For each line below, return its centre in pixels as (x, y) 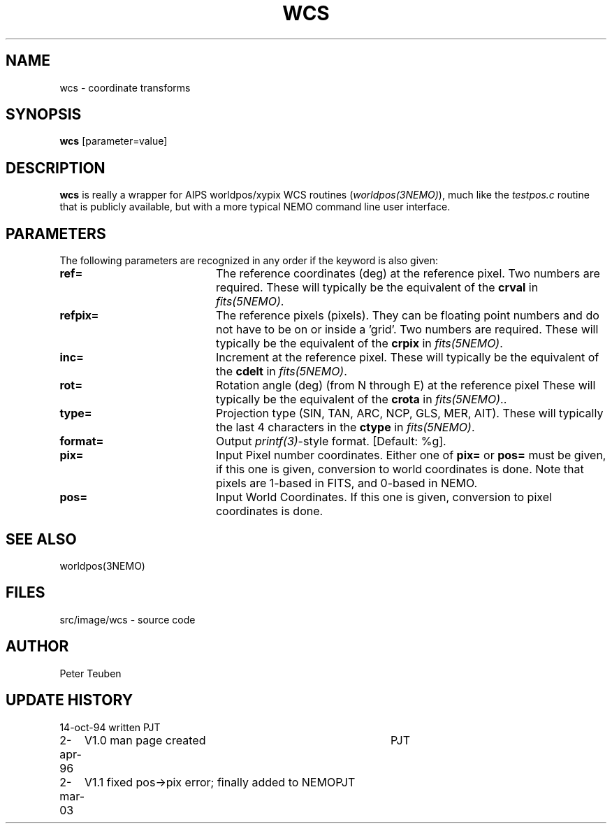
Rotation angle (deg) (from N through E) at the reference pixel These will (406, 385)
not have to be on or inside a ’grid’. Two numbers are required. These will (407, 330)
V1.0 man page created (145, 740)
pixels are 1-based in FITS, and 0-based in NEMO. (347, 483)
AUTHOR (37, 647)
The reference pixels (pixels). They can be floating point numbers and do (407, 316)
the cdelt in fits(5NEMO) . (281, 372)
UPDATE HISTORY (70, 700)
